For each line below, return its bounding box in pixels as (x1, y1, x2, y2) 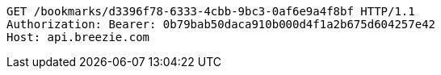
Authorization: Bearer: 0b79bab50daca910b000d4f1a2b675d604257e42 (6, 18, 436, 31)
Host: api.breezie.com (6, 31, 150, 44)
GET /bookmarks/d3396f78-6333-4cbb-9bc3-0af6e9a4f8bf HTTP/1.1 (6, 5, 415, 18)
